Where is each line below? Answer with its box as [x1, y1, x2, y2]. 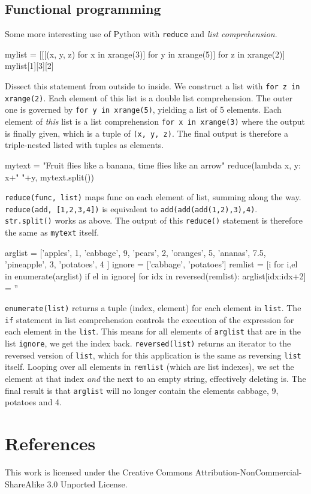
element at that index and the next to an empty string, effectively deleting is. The [5, 372, 306, 385]
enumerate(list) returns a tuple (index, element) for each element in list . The [5, 302, 301, 314]
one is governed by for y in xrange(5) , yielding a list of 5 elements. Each [5, 103, 282, 116]
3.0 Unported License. [47, 477, 128, 490]
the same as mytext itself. [5, 226, 99, 239]
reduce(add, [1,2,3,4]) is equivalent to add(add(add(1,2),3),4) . [5, 202, 258, 215]
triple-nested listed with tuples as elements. [5, 138, 164, 151]
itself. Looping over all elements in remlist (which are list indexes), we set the [5, 360, 294, 373]
